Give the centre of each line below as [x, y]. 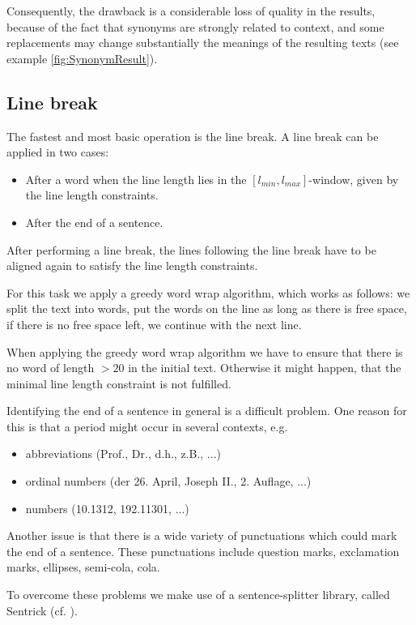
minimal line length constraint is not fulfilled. [119, 383]
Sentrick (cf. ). [42, 610]
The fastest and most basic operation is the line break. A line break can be [193, 136]
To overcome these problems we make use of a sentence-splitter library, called [198, 595]
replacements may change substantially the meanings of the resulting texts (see [203, 43]
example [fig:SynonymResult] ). [82, 58]
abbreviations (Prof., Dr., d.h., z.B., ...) [123, 454]
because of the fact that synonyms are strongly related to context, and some [195, 26]
